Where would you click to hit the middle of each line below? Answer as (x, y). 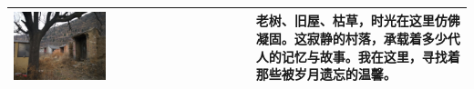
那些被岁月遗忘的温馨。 (326, 74)
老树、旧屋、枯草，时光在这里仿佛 (358, 20)
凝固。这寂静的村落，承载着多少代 (358, 38)
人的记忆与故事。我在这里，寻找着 (358, 56)
